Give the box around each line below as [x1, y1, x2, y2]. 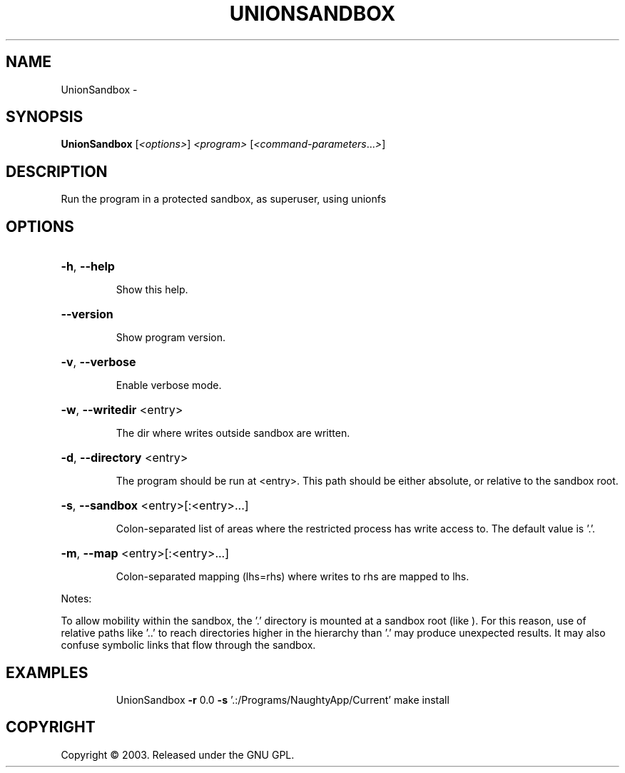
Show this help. [116, 283, 188, 296]
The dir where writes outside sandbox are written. [116, 427, 350, 440]
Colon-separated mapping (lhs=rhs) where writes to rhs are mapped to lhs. [116, 570, 469, 583]
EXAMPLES [6, 663, 88, 682]
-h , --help [61, 259, 115, 274]
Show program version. [116, 331, 226, 344]
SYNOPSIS [6, 108, 83, 126]
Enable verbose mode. [116, 379, 222, 392]
